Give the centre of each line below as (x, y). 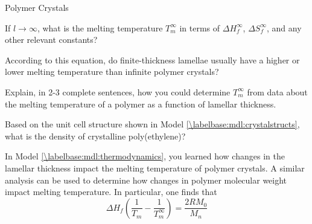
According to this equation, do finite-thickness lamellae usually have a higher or (152, 59)
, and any (284, 27)
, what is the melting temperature (100, 27)
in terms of (200, 27)
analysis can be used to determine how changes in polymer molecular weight (146, 180)
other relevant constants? (51, 40)
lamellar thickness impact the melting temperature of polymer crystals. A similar (155, 168)
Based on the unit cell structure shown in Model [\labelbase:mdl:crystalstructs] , (152, 124)
